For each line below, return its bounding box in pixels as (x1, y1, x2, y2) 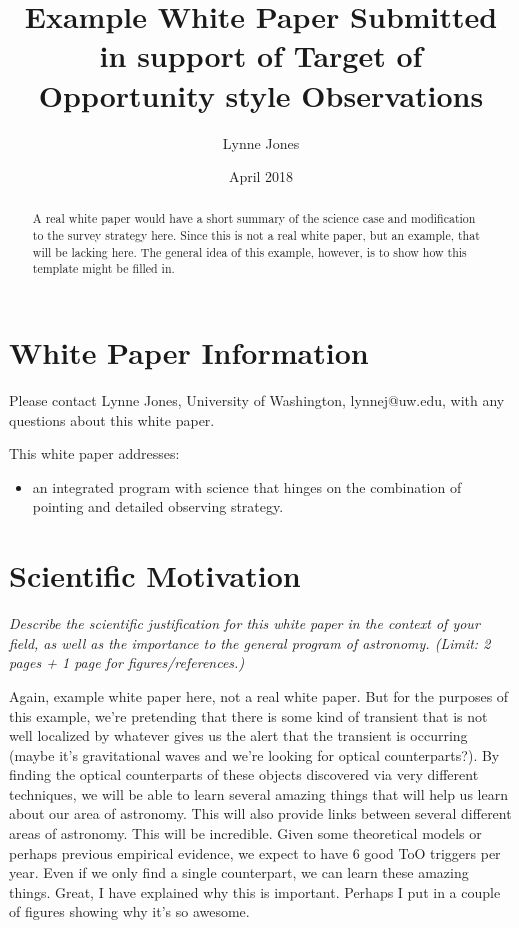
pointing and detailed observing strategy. (32, 496, 284, 517)
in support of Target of (99, 35, 423, 76)
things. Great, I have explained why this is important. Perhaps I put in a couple (9, 881, 501, 902)
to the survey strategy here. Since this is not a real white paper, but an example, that (32, 227, 480, 244)
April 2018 (228, 166, 294, 187)
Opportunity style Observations (38, 74, 484, 115)
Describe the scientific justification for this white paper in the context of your (9, 613, 480, 634)
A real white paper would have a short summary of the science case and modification (32, 210, 476, 227)
